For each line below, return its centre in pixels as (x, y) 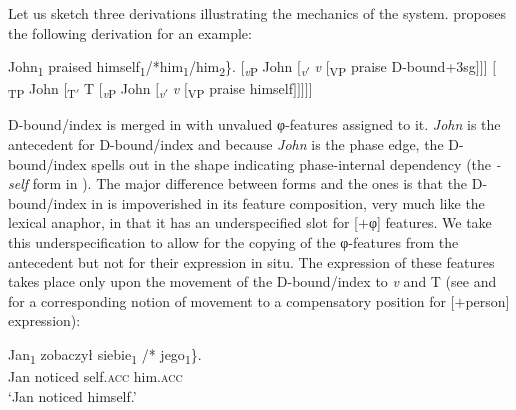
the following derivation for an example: (130, 32)
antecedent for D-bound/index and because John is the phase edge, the (226, 144)
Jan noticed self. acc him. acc (95, 376)
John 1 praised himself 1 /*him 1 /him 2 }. (122, 67)
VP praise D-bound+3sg (402, 67)
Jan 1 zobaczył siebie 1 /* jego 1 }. (105, 355)
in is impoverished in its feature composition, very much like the (288, 202)
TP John (33, 90)
